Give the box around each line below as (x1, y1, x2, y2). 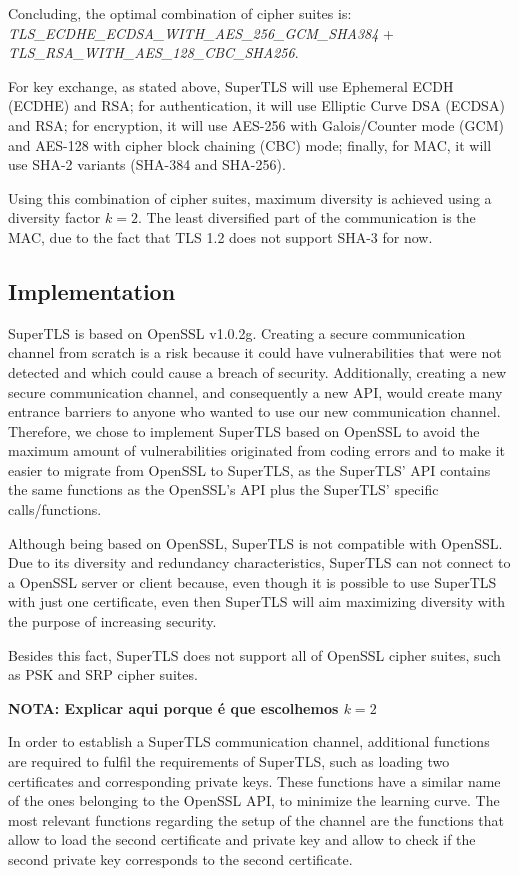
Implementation (8, 275, 176, 306)
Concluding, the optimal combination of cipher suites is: (8, 3, 352, 23)
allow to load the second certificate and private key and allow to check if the (8, 829, 476, 850)
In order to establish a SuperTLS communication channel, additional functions (8, 731, 490, 752)
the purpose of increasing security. (8, 611, 217, 632)
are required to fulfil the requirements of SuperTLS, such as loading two (8, 751, 450, 772)
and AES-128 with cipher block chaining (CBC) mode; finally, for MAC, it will (8, 134, 492, 155)
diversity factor (8, 207, 101, 228)
